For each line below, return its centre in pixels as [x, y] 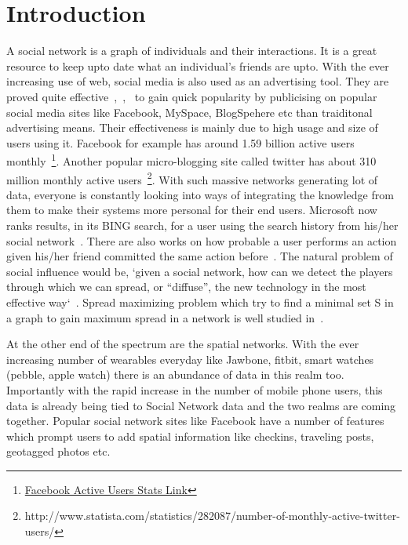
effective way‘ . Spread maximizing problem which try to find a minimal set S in [200, 302]
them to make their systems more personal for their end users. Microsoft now [192, 210]
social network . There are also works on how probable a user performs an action [202, 240]
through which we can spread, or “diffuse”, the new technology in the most [186, 287]
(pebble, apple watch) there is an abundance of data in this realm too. [175, 374]
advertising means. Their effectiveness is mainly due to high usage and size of [192, 127]
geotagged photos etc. [58, 451]
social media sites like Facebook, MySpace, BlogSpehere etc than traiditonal [189, 112]
